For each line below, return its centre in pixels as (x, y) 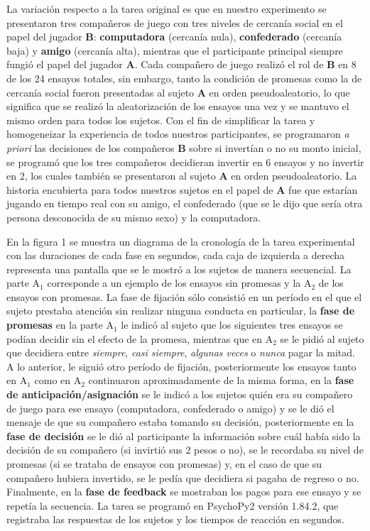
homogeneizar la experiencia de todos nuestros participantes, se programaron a (178, 134)
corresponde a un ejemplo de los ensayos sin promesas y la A (179, 283)
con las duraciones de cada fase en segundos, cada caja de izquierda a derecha (176, 255)
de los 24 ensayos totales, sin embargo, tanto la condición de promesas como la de (184, 78)
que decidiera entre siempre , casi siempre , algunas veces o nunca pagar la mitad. (181, 352)
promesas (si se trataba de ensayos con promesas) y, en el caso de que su (164, 464)
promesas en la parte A (60, 325)
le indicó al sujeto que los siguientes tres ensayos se (232, 325)
